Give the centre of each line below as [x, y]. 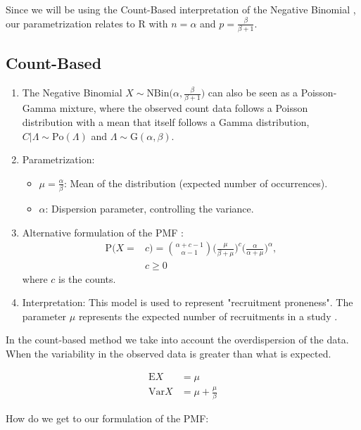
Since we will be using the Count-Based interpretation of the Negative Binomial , [181, 9]
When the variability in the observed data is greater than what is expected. [169, 354]
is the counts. [87, 278]
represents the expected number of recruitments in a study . [208, 316]
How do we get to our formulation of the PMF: [107, 418]
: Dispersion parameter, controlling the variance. [150, 209]
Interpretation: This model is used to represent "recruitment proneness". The [188, 302]
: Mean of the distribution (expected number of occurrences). [196, 183]
